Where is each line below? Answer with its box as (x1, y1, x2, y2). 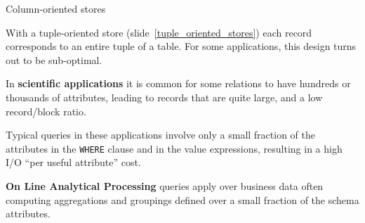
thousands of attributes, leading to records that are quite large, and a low (6, 89, 323, 104)
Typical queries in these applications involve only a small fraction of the (6, 127, 315, 142)
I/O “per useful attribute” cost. (6, 155, 141, 170)
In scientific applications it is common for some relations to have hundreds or (6, 76, 351, 91)
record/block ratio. (6, 103, 86, 118)
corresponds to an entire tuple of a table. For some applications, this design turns (6, 39, 357, 53)
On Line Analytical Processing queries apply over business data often (6, 179, 324, 193)
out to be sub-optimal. (6, 52, 102, 67)
